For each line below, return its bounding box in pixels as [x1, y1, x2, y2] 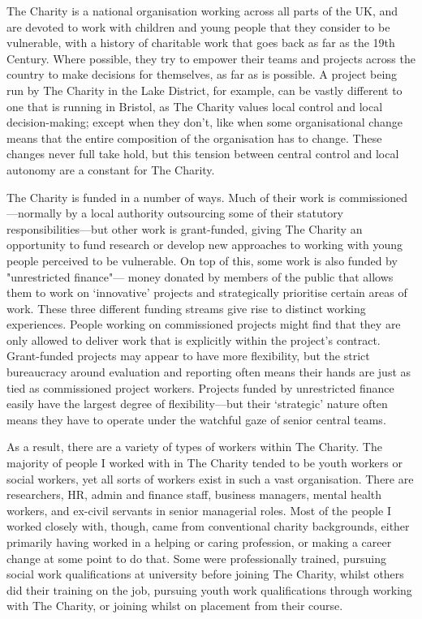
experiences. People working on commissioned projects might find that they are [6, 316, 401, 333]
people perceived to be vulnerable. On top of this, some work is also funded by [6, 251, 398, 269]
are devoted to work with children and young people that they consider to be [6, 18, 390, 35]
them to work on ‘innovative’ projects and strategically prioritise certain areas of [6, 284, 407, 301]
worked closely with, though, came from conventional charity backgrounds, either [6, 518, 410, 535]
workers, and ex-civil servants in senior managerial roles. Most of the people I [6, 501, 391, 518]
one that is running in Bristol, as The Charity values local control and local [6, 97, 383, 114]
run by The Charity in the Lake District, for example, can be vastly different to [6, 81, 403, 98]
